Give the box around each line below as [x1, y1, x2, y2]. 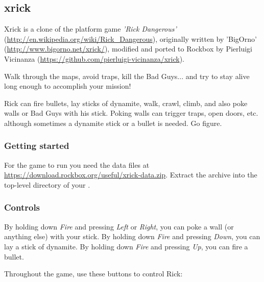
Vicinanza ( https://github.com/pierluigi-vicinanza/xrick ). [4, 53, 184, 64]
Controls [4, 201, 40, 214]
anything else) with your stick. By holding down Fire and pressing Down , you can [4, 231, 260, 242]
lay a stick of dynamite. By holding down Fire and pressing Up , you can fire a [4, 241, 248, 251]
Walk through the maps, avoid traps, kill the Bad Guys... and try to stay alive [4, 70, 250, 81]
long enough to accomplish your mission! [4, 81, 131, 91]
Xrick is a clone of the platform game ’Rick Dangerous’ [4, 23, 177, 34]
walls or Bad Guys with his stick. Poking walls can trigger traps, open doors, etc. [4, 108, 258, 118]
